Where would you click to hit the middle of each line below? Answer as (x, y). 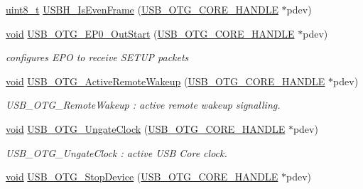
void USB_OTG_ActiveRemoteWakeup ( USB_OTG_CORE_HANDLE (166, 81)
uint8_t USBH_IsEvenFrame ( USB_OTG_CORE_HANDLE (142, 9)
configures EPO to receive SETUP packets (97, 57)
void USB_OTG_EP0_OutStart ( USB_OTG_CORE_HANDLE (150, 33)
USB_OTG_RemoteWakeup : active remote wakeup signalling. (143, 105)
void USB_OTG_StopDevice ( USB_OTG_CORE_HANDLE (142, 177)
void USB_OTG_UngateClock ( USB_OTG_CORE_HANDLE (146, 128)
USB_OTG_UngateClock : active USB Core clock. (117, 152)
